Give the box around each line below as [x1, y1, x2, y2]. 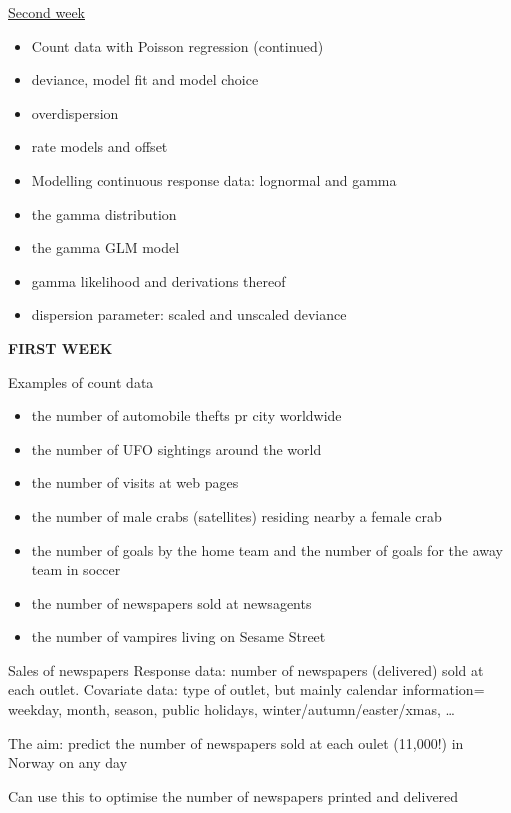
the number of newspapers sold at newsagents [31, 592, 312, 613]
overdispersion [31, 102, 119, 123]
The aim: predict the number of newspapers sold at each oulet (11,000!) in [8, 732, 464, 753]
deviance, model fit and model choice [31, 69, 259, 90]
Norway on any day [8, 752, 128, 773]
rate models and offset [31, 136, 168, 157]
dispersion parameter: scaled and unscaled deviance [31, 304, 347, 325]
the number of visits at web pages [31, 472, 239, 493]
